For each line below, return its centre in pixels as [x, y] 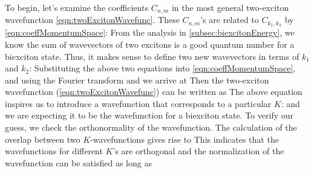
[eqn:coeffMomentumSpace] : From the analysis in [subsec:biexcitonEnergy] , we [150, 32]
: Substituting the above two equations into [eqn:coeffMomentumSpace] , [162, 68]
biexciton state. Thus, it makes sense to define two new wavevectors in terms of [152, 56]
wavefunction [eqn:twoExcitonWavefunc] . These [92, 20]
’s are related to [230, 20]
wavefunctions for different [54, 151]
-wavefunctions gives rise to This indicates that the [185, 139]
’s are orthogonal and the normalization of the [198, 151]
